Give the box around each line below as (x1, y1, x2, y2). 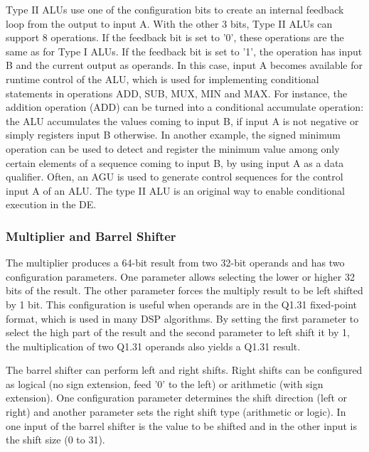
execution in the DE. (6, 197, 97, 212)
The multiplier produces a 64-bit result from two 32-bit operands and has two (6, 255, 345, 270)
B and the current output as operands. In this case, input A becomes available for (6, 58, 363, 72)
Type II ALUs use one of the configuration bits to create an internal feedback (6, 2, 344, 16)
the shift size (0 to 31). (6, 432, 105, 447)
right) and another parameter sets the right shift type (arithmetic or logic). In (6, 404, 346, 419)
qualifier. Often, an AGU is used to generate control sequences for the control (6, 169, 343, 184)
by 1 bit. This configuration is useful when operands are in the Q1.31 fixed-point (6, 296, 357, 311)
